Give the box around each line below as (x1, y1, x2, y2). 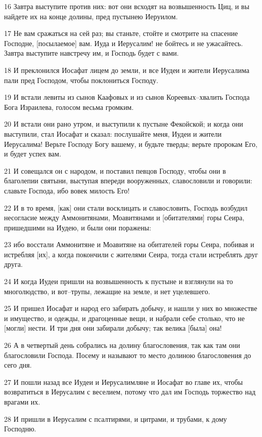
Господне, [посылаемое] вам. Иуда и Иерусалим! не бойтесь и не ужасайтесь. (4, 37, 243, 48)
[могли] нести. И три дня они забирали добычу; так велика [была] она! (4, 323, 222, 333)
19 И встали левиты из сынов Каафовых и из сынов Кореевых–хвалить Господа (4, 92, 250, 102)
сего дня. (4, 360, 32, 370)
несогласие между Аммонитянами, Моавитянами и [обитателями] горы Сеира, (4, 212, 245, 223)
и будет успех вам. (4, 148, 61, 159)
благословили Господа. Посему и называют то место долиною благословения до (4, 349, 251, 360)
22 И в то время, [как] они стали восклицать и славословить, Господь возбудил (4, 202, 248, 213)
